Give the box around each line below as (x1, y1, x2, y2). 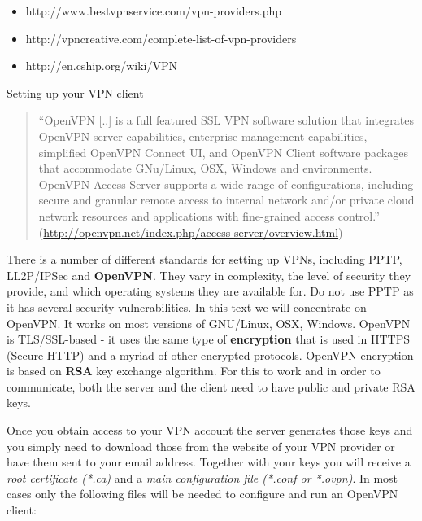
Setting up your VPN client (7, 84, 144, 101)
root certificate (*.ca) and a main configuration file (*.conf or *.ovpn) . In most (7, 469, 398, 486)
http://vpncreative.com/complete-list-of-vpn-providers (25, 29, 297, 46)
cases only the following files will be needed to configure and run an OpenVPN (7, 485, 398, 502)
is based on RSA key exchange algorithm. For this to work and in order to (7, 362, 381, 379)
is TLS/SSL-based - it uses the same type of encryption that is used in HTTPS (7, 331, 410, 348)
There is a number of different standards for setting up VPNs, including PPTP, (7, 251, 402, 268)
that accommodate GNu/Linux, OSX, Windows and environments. (38, 160, 372, 177)
